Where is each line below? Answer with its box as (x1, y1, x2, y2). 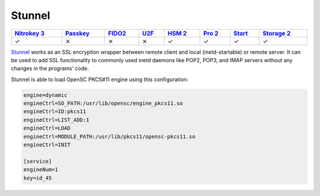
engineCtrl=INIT (23, 142, 71, 148)
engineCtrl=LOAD (23, 125, 71, 131)
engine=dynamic (23, 92, 68, 98)
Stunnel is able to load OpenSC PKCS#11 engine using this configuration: (11, 76, 188, 83)
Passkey (65, 29, 90, 37)
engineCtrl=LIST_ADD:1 (23, 116, 89, 123)
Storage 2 (263, 29, 291, 37)
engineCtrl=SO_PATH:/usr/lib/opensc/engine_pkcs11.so (23, 100, 183, 107)
